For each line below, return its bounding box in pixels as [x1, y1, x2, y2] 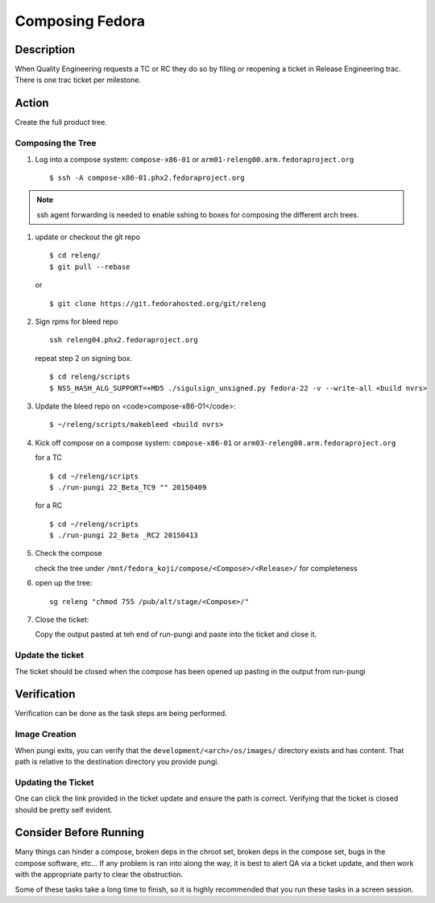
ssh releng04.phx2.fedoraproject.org [49, 335, 199, 345]
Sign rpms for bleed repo [35, 317, 118, 326]
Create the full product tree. [14, 118, 108, 127]
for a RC [35, 500, 63, 511]
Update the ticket [14, 649, 85, 661]
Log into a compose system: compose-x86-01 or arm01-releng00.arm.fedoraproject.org [35, 154, 354, 164]
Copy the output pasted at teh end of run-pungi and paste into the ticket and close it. [35, 629, 317, 640]
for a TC [35, 453, 63, 462]
